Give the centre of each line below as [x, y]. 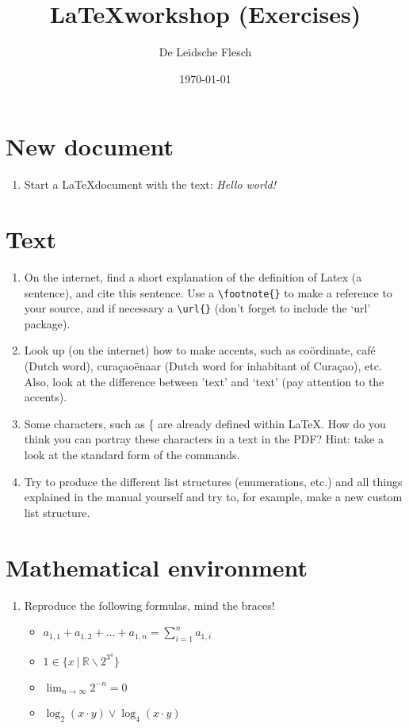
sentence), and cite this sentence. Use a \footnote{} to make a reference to [208, 292]
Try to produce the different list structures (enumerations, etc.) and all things [213, 481]
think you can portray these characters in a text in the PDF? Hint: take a [204, 439]
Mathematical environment [157, 567]
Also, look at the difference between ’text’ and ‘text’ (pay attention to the [204, 381]
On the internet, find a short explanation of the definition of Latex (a [193, 276]
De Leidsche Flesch [205, 52]
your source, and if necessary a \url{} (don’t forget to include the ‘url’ [197, 308]
